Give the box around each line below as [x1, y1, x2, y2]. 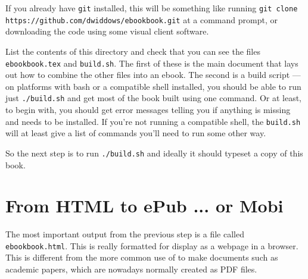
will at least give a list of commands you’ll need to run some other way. [5, 127, 266, 139]
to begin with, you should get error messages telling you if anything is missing [5, 104, 291, 115]
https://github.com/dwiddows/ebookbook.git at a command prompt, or [5, 13, 278, 26]
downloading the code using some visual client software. [5, 25, 209, 37]
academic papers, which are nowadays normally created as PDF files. [5, 263, 257, 275]
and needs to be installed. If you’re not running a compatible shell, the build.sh [5, 115, 301, 127]
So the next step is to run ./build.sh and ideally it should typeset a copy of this [5, 146, 303, 159]
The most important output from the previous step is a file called [5, 228, 244, 240]
